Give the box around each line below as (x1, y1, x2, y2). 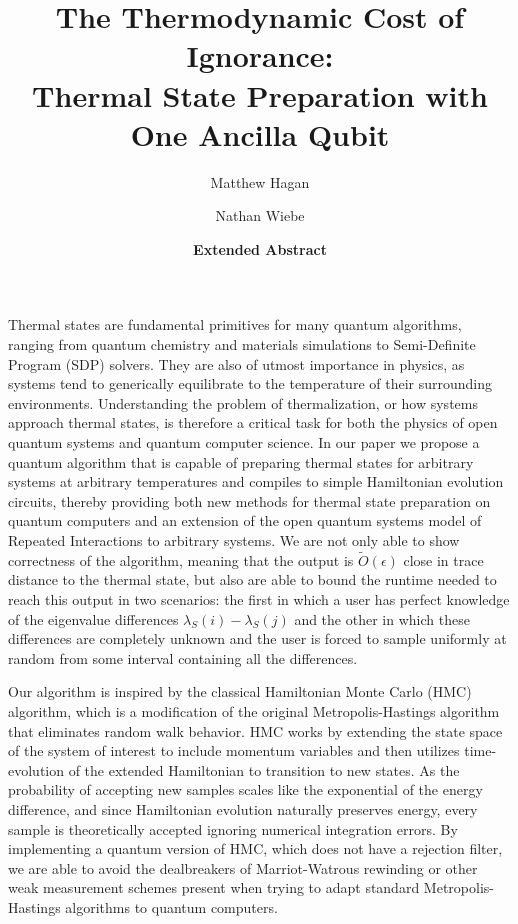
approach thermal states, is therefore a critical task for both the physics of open (8, 412, 498, 433)
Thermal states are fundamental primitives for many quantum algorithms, (8, 314, 462, 335)
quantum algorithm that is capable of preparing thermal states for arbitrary (8, 451, 474, 472)
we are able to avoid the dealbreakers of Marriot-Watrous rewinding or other (8, 857, 478, 878)
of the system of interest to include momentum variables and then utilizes (8, 740, 460, 761)
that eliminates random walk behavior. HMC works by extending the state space (8, 720, 503, 741)
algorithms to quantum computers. (65, 896, 278, 917)
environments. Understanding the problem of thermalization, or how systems (8, 392, 478, 413)
